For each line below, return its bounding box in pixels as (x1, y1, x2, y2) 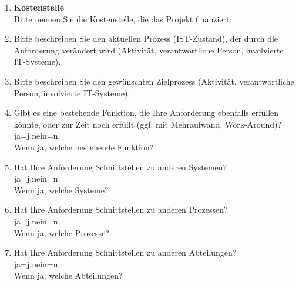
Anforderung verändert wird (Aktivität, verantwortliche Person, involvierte (14, 43, 284, 56)
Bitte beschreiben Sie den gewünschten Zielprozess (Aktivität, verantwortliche (14, 75, 294, 87)
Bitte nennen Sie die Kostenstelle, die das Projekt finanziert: (14, 12, 232, 25)
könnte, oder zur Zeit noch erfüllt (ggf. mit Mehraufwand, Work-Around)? (14, 118, 282, 130)
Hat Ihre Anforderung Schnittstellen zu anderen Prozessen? (14, 203, 228, 216)
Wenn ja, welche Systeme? (14, 183, 109, 196)
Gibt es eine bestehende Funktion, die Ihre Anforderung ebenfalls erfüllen (14, 106, 279, 119)
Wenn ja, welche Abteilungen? (14, 269, 123, 281)
